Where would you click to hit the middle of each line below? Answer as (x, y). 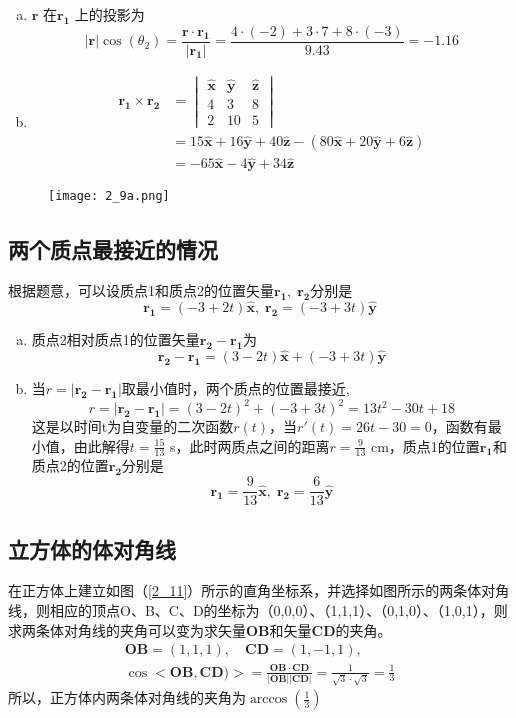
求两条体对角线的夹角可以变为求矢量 (127, 629)
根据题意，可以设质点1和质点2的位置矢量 (141, 290)
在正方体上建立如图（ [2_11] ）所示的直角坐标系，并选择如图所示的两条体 (245, 590)
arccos (268, 699)
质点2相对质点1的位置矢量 (115, 339)
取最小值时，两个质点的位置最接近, (235, 387)
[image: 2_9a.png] (109, 196)
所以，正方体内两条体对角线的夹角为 (127, 697)
